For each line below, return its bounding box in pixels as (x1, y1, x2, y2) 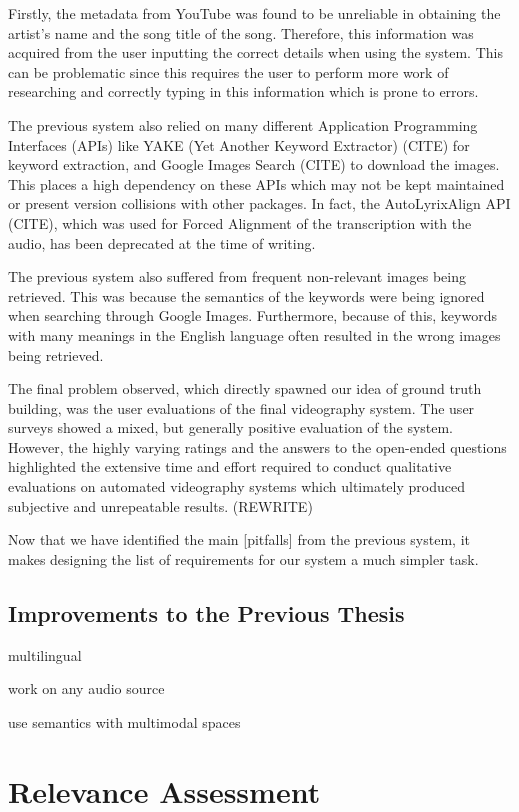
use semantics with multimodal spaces (8, 711, 241, 732)
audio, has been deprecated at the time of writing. (8, 232, 316, 253)
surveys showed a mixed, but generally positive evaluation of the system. (8, 417, 454, 438)
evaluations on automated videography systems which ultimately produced (8, 476, 465, 497)
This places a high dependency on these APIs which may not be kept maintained (8, 173, 505, 194)
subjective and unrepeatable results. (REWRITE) (8, 495, 313, 516)
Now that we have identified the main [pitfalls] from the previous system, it (8, 529, 470, 550)
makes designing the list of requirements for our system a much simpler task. (8, 548, 479, 569)
